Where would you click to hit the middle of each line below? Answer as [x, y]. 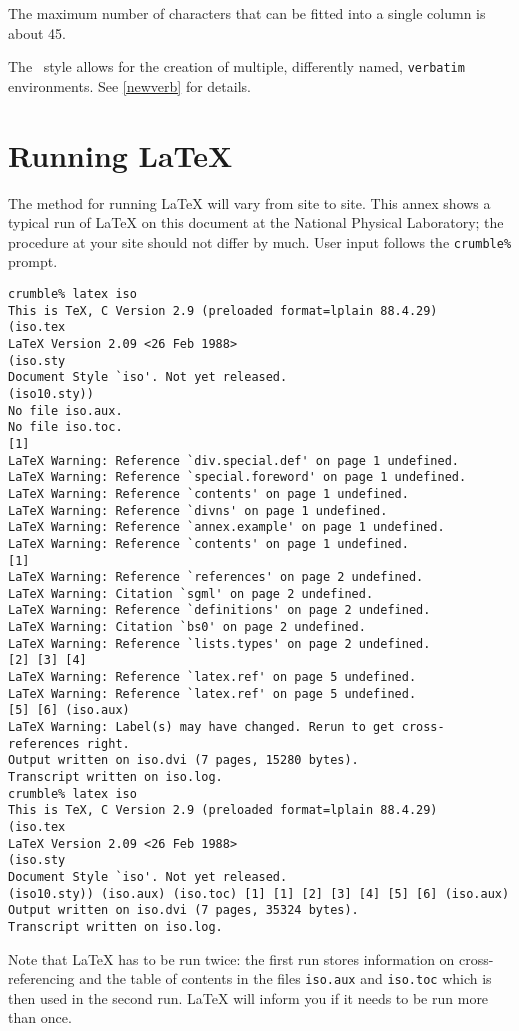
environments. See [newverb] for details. [129, 85]
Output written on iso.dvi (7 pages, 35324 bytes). [183, 910]
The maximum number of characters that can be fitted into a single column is [247, 13]
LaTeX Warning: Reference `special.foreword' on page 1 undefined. [237, 477]
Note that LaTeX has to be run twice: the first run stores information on [231, 958]
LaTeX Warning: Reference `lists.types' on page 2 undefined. [219, 643]
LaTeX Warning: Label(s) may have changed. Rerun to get [201, 727]
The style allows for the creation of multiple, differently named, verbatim [236, 66]
